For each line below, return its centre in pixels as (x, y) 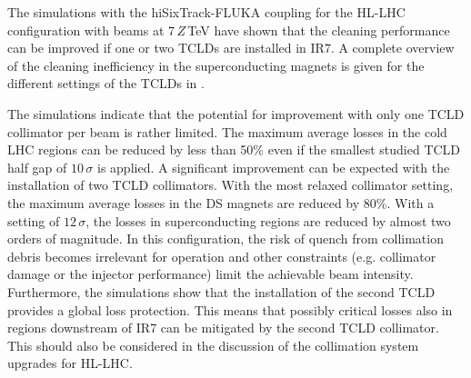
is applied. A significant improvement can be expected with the (274, 167)
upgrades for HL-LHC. (70, 363)
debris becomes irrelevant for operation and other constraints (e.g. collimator (222, 256)
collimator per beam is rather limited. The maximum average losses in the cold (227, 131)
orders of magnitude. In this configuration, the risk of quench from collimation (225, 239)
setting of (34, 220)
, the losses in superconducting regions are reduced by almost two (268, 220)
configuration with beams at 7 (91, 30)
